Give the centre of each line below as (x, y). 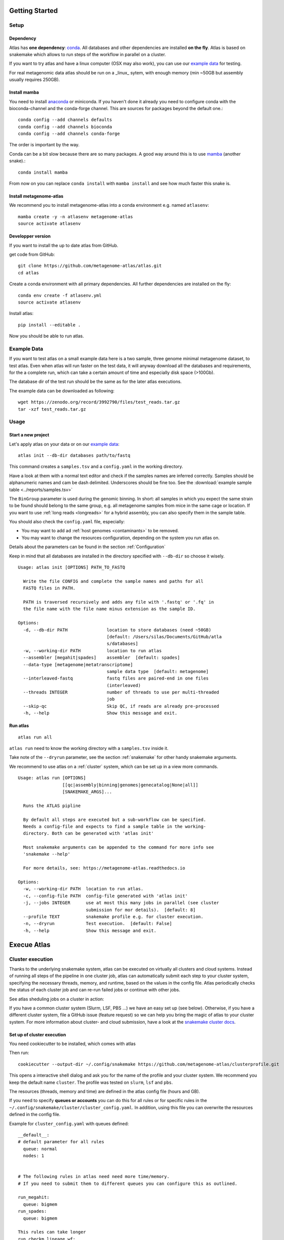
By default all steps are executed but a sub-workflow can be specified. (114, 819)
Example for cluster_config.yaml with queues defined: (69, 1123)
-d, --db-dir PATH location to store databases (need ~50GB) (117, 630)
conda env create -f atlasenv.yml (60, 295)
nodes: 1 (34, 1156)
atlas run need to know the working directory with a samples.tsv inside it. (89, 748)
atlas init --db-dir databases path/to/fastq (74, 455)
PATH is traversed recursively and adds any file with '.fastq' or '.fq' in (118, 602)
